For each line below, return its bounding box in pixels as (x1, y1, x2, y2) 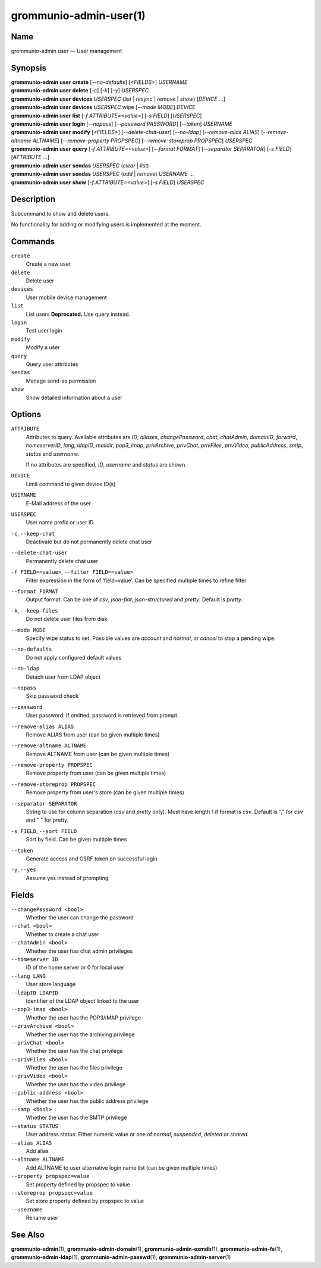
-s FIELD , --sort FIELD (11, 827, 77, 834)
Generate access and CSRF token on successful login (26, 855, 158, 862)
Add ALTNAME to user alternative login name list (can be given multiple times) (26, 1164, 218, 1171)
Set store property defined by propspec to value (26, 1198, 144, 1205)
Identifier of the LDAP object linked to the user (26, 997, 140, 1004)
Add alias (26, 1148, 49, 1154)
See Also (11, 1229, 45, 1239)
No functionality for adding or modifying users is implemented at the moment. (11, 220, 202, 228)
